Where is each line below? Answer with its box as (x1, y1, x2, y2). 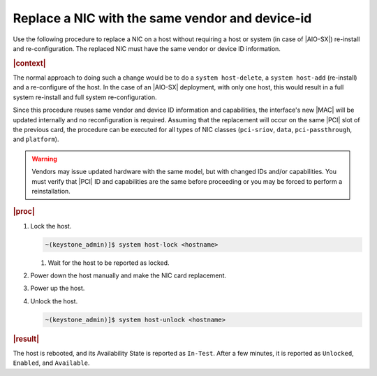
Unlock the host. (30, 297, 78, 305)
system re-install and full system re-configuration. (13, 93, 157, 101)
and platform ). (13, 135, 59, 143)
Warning (31, 154, 57, 163)
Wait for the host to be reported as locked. (47, 259, 170, 267)
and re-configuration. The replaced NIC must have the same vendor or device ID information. (13, 44, 281, 52)
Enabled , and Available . (13, 359, 90, 367)
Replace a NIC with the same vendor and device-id (13, 10, 312, 26)
